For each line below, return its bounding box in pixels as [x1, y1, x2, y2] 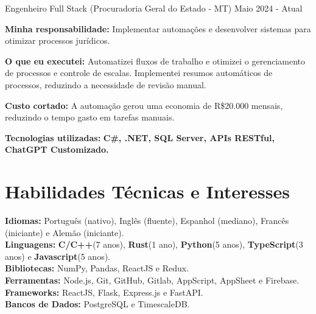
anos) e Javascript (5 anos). [5, 249, 110, 262]
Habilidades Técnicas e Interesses [5, 179, 290, 204]
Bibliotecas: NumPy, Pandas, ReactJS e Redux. [5, 262, 189, 274]
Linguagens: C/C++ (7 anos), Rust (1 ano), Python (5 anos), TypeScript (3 [5, 238, 303, 251]
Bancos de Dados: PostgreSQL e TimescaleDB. [5, 298, 190, 310]
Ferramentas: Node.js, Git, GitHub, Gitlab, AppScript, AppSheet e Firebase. [5, 274, 300, 287]
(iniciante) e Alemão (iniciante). [5, 226, 124, 239]
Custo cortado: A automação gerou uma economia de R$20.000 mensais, [5, 99, 283, 111]
